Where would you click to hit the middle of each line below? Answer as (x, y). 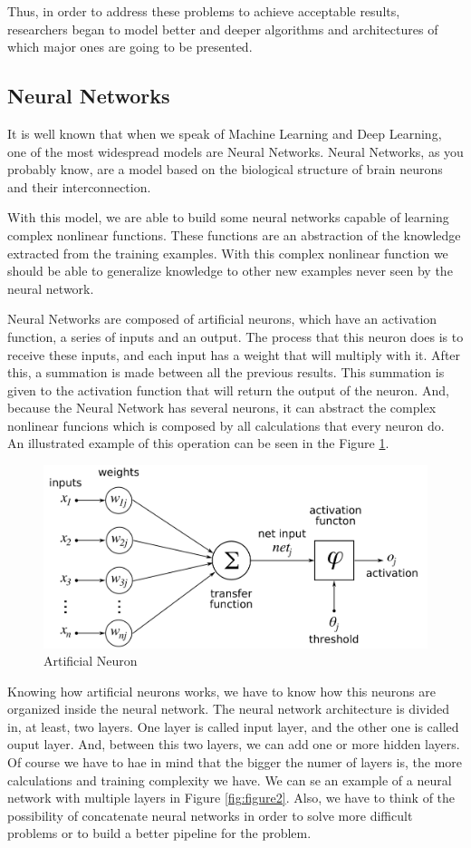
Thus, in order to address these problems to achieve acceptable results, (204, 11)
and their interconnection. (79, 186)
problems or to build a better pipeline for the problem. (159, 833)
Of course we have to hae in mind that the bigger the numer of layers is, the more (235, 762)
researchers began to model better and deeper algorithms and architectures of (223, 29)
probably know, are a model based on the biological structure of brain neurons (225, 169)
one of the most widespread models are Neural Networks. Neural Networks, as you (235, 151)
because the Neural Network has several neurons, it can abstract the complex (222, 408)
